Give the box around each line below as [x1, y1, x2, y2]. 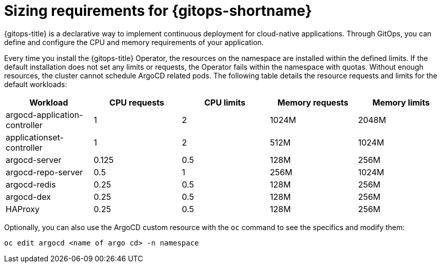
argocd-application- [6, 109, 83, 120]
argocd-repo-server [6, 167, 83, 177]
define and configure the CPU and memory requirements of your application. [4, 37, 264, 47]
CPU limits [204, 97, 245, 108]
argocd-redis [6, 179, 56, 190]
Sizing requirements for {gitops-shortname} [4, 2, 312, 19]
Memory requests [277, 97, 349, 108]
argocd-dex [6, 191, 51, 202]
